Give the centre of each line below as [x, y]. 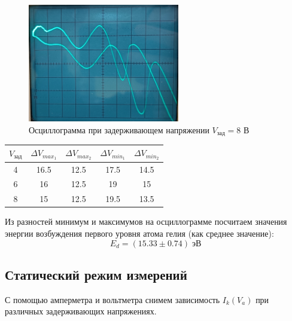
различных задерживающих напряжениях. [81, 311]
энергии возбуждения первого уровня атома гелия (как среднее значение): [139, 233]
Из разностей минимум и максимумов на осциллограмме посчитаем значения [146, 221]
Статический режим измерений [96, 274]
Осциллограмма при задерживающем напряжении [119, 129]
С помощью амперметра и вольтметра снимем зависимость [112, 299]
